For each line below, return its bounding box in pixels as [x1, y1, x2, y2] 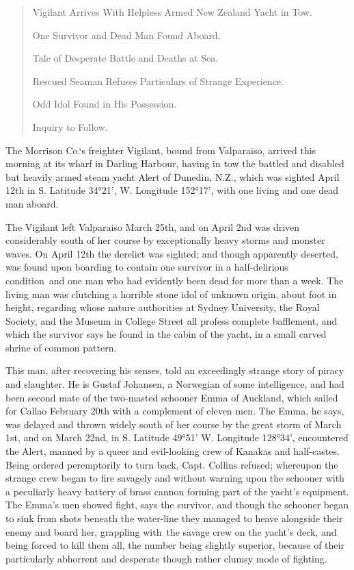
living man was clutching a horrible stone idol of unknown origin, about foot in [5, 286, 337, 301]
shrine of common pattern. [5, 340, 117, 354]
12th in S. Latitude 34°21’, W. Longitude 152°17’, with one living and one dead [5, 183, 338, 197]
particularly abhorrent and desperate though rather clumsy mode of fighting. [5, 551, 327, 565]
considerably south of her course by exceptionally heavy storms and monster [5, 233, 325, 247]
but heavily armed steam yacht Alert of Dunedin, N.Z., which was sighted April [5, 169, 340, 184]
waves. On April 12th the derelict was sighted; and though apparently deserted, [5, 246, 338, 260]
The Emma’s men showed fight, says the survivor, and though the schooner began [5, 497, 349, 512]
